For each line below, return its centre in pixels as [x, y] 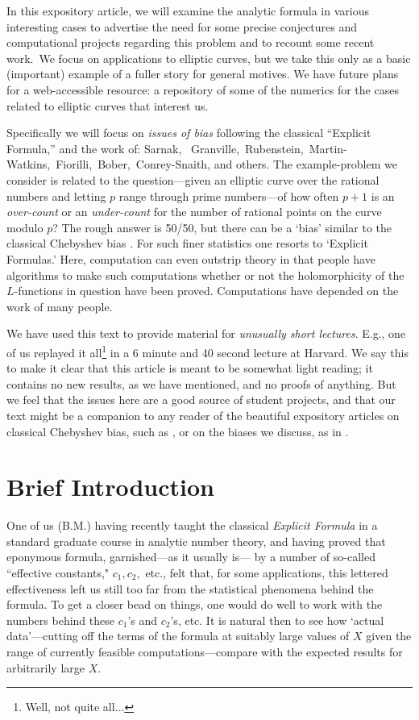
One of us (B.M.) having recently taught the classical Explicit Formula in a [192, 525]
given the [389, 636]
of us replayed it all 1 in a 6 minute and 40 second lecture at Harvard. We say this [208, 351]
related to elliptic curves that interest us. [108, 105]
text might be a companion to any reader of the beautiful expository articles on [203, 415]
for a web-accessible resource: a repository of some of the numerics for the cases [203, 89]
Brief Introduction [110, 487]
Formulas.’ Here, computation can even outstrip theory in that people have [191, 258]
